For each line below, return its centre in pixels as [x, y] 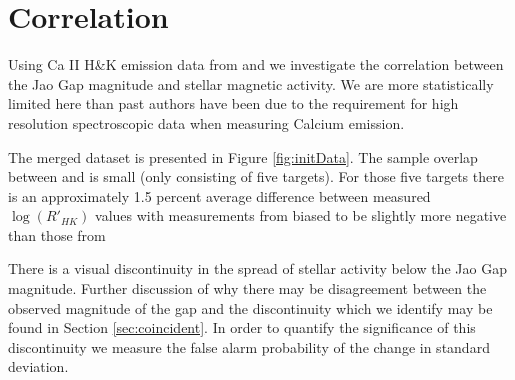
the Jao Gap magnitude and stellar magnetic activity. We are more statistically [251, 83]
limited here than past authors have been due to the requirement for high [233, 103]
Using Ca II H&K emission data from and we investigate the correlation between [256, 64]
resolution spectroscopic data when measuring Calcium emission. [206, 122]
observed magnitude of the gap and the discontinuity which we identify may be [250, 307]
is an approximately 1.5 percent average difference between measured [219, 195]
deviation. [38, 366]
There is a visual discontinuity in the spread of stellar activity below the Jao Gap [257, 268]
